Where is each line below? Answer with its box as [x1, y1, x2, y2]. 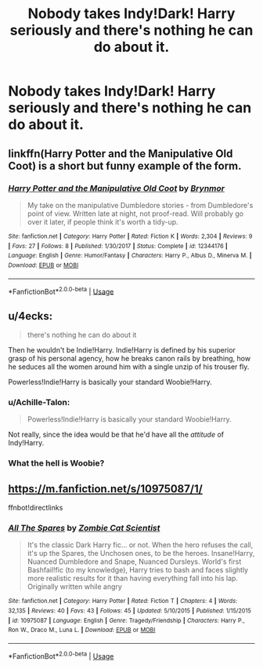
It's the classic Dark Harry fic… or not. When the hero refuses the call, [27, 540, 254, 550]
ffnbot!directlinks [8, 503, 63, 512]
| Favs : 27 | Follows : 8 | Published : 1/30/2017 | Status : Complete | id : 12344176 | [8, 242, 229, 250]
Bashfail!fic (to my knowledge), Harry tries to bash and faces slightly [27, 565, 249, 575]
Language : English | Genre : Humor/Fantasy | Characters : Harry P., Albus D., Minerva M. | [8, 252, 252, 260]
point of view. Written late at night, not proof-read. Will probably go [27, 209, 244, 218]
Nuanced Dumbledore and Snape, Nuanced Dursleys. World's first [27, 557, 242, 566]
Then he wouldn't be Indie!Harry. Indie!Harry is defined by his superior [8, 345, 236, 354]
